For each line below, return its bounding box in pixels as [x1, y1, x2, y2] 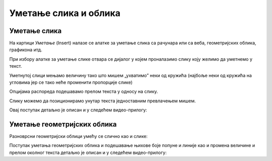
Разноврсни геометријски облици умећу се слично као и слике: [9, 133, 148, 139]
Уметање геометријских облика [9, 120, 117, 128]
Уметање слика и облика [9, 8, 121, 19]
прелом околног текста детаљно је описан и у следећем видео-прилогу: [9, 149, 167, 155]
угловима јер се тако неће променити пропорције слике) [9, 79, 133, 85]
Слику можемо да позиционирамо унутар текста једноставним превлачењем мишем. [9, 98, 196, 104]
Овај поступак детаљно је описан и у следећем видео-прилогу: [9, 107, 147, 113]
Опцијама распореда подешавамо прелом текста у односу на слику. [9, 88, 158, 95]
